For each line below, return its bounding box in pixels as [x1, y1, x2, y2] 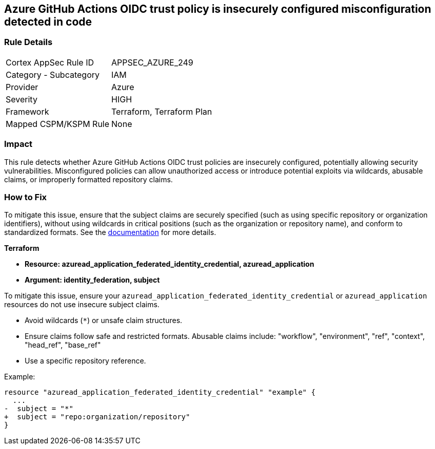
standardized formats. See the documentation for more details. [4, 228, 216, 237]
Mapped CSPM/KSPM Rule [6, 118, 110, 129]
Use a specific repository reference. [25, 356, 146, 366]
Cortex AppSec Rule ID [6, 57, 94, 68]
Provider [6, 81, 38, 92]
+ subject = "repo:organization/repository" [4, 413, 190, 421]
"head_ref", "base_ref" [25, 340, 101, 350]
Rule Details [4, 37, 53, 48]
